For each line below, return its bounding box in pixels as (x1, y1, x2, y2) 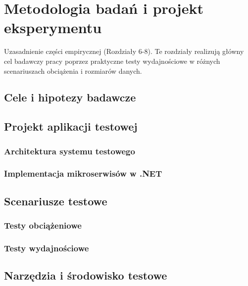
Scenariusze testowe (4, 193, 107, 208)
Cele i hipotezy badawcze (4, 90, 136, 105)
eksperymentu (4, 17, 102, 38)
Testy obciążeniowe (4, 219, 82, 232)
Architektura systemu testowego (4, 144, 135, 157)
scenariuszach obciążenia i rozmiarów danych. (4, 65, 142, 76)
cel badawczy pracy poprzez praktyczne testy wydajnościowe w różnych (4, 55, 220, 66)
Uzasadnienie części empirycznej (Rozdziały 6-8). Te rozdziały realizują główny (4, 46, 244, 56)
